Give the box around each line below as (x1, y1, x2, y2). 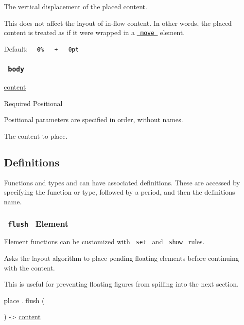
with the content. (4, 262, 55, 272)
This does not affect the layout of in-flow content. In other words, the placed (4, 18, 232, 28)
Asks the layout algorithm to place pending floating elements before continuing (4, 253, 239, 263)
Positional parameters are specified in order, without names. (4, 114, 183, 125)
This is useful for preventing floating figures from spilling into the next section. (4, 279, 239, 289)
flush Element (8, 217, 69, 229)
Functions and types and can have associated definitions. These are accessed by (4, 177, 240, 187)
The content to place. (4, 131, 68, 141)
